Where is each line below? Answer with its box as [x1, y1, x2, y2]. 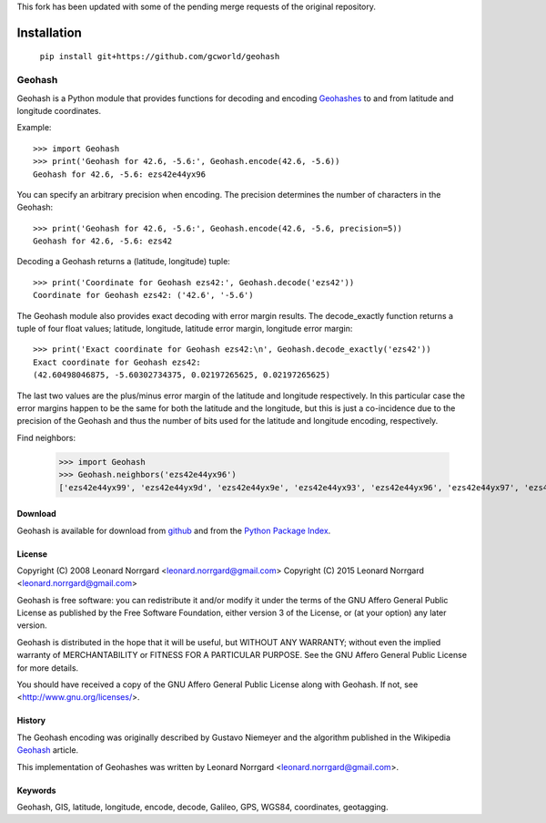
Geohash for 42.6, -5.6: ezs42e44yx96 [33, 169, 207, 180]
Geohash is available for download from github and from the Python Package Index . [16, 525, 331, 536]
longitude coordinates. [16, 105, 102, 116]
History [16, 715, 46, 726]
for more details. [16, 662, 79, 674]
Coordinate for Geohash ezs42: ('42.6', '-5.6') [33, 290, 254, 301]
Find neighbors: [16, 432, 76, 443]
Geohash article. [16, 745, 79, 756]
